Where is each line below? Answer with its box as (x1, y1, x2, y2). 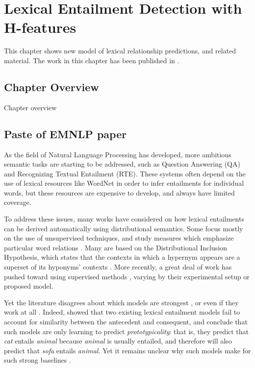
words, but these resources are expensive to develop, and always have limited (4, 187, 235, 197)
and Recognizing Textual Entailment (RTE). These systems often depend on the (4, 168, 246, 178)
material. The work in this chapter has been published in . (4, 55, 179, 65)
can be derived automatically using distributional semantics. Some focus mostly (4, 223, 243, 233)
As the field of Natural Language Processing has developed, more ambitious (4, 149, 231, 159)
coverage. (4, 197, 31, 207)
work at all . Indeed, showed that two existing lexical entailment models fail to (4, 307, 240, 317)
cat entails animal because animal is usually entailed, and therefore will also (4, 336, 232, 346)
